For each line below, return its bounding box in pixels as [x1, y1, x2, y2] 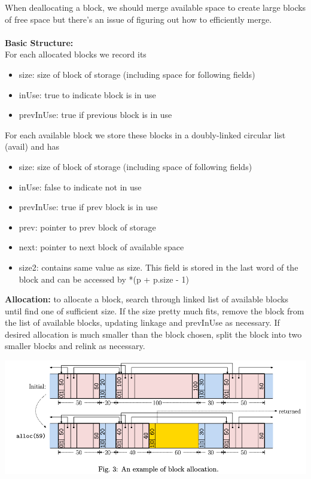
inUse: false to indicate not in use [19, 180, 142, 193]
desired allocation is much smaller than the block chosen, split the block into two [5, 328, 302, 340]
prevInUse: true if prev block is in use [19, 201, 158, 213]
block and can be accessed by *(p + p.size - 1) [19, 272, 189, 285]
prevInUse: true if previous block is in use [19, 108, 172, 121]
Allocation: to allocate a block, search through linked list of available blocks [5, 293, 289, 305]
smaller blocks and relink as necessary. [5, 339, 145, 352]
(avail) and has [5, 140, 60, 153]
